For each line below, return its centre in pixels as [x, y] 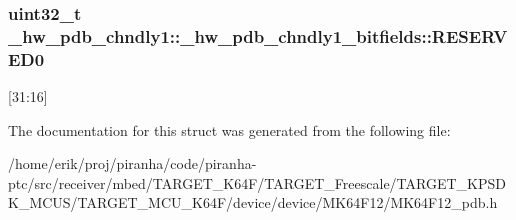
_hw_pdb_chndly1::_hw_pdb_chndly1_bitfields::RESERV [258, 35]
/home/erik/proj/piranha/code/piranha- [132, 163]
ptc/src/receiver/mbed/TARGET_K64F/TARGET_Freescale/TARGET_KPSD [257, 182]
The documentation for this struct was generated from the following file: [229, 129]
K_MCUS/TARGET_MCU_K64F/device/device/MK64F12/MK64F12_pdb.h [253, 202]
